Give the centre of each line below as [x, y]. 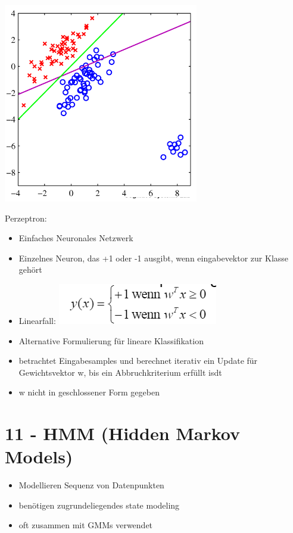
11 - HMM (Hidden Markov [123, 433]
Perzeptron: [26, 218]
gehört [30, 269]
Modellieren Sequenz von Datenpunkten [91, 485]
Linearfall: [37, 320]
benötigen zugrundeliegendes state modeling [99, 505]
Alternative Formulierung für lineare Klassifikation [111, 340]
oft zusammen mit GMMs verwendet [86, 525]
